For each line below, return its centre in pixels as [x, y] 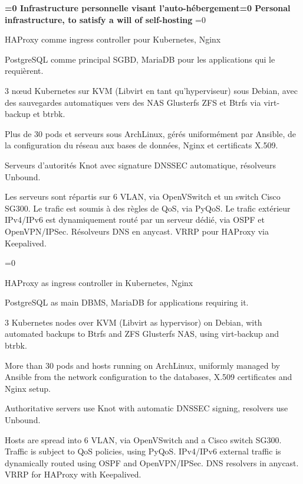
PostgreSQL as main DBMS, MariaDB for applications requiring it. [127, 302]
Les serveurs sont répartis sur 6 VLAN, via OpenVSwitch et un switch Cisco [143, 196]
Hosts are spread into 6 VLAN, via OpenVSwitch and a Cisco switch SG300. [143, 439]
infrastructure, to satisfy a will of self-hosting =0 [105, 19]
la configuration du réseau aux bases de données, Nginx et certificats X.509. [141, 145]
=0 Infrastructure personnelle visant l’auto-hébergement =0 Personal [148, 8]
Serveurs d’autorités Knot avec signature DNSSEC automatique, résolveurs [140, 165]
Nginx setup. [28, 388]
